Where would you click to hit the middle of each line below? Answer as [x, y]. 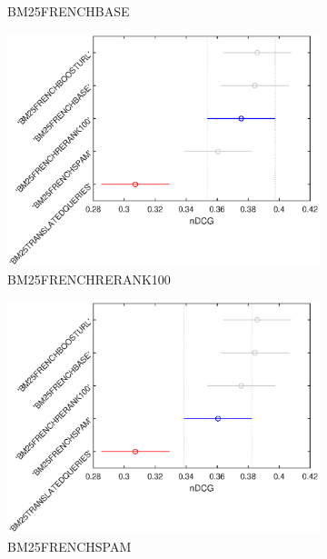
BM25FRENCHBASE [69, 11]
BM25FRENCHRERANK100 [89, 279]
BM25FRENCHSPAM [69, 546]
